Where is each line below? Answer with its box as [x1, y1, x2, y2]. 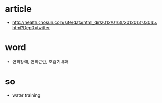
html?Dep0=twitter [12, 24, 50, 30]
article [5, 3, 32, 15]
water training [12, 92, 40, 98]
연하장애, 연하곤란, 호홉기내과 [12, 59, 69, 64]
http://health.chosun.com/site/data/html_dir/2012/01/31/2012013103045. [12, 20, 157, 25]
